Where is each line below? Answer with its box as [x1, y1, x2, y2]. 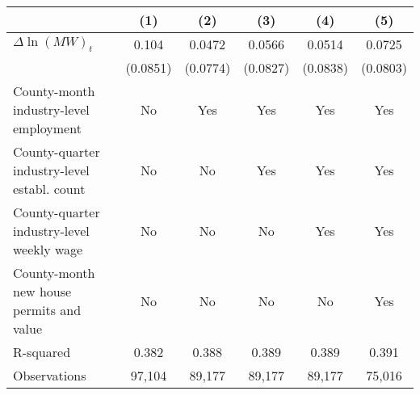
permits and [13, 300, 82, 319]
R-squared [13, 342, 71, 361]
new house [13, 282, 72, 300]
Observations [13, 366, 86, 384]
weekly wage [13, 240, 83, 258]
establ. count [13, 179, 86, 198]
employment [13, 119, 82, 137]
